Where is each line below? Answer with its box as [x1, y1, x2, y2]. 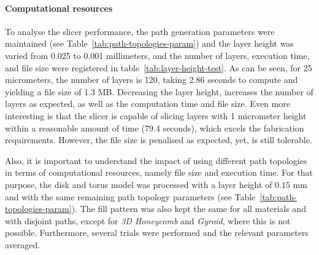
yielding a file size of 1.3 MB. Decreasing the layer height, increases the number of [5, 85, 313, 98]
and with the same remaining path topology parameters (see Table [5, 190, 256, 203]
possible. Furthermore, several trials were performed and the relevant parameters [5, 226, 309, 239]
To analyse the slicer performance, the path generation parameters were [5, 25, 275, 37]
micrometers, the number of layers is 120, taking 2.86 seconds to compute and [5, 73, 298, 86]
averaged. [5, 238, 40, 251]
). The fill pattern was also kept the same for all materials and [71, 202, 306, 215]
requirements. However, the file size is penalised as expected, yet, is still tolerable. [5, 133, 312, 146]
